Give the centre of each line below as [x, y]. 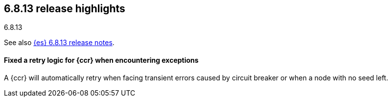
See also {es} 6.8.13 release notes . [59, 43]
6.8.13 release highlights [65, 9]
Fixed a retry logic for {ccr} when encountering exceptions [101, 60]
